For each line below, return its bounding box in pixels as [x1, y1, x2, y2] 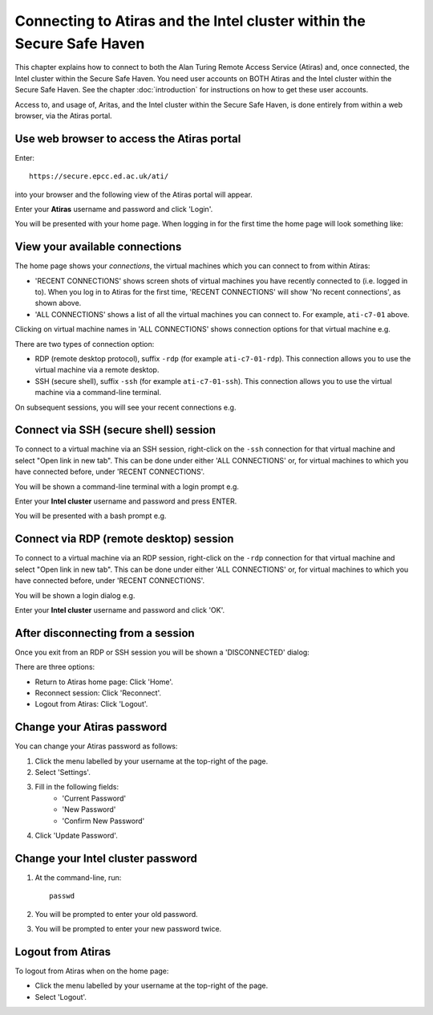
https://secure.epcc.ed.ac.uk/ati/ [29, 172, 169, 181]
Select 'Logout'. [34, 992, 87, 1001]
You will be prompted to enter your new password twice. [34, 924, 222, 934]
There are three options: [14, 662, 95, 672]
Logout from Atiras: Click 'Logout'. [34, 699, 148, 709]
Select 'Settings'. [34, 768, 91, 777]
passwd [49, 891, 75, 901]
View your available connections [14, 240, 182, 254]
